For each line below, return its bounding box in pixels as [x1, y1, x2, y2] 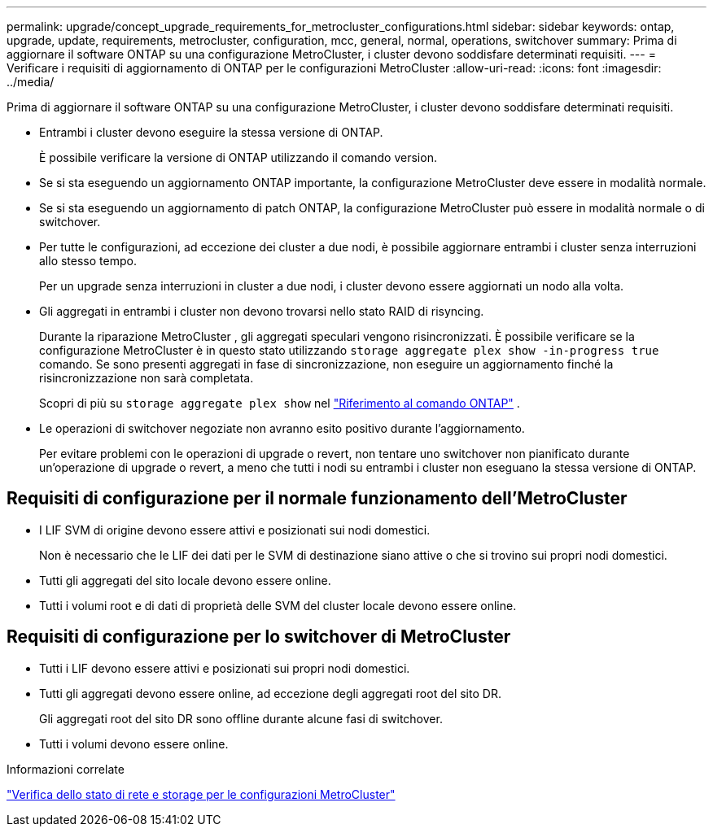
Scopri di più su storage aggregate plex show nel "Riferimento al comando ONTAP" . [39, 396, 520, 410]
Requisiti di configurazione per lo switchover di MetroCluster [7, 626, 511, 648]
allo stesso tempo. [39, 254, 137, 268]
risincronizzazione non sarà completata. [39, 371, 254, 385]
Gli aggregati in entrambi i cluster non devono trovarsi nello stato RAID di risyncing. [39, 304, 484, 318]
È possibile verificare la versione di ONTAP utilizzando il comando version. [39, 150, 437, 164]
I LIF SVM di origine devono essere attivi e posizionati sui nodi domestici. [39, 522, 431, 537]
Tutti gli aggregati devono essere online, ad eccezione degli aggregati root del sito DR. [39, 686, 501, 700]
